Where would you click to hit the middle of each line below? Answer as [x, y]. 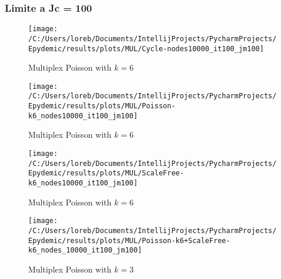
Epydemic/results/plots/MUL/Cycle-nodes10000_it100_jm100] [146, 49]
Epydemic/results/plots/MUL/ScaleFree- [106, 173]
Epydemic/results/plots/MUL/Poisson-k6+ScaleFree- [129, 240]
